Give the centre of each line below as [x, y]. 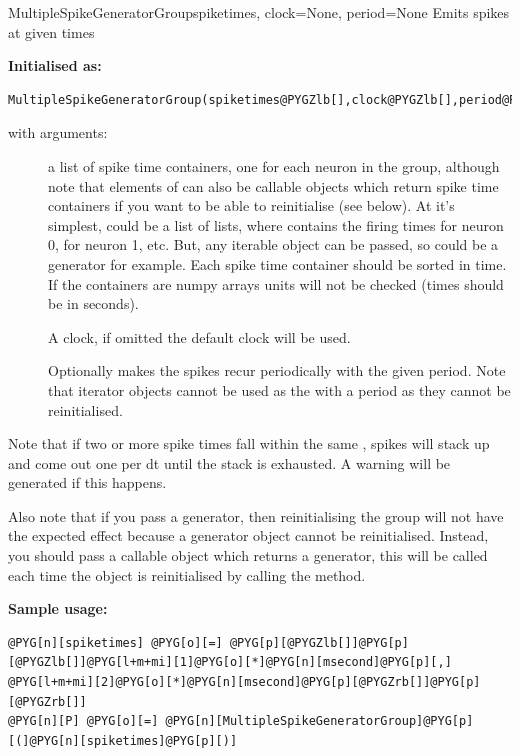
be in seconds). [93, 303]
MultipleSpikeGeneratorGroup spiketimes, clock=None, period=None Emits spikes [259, 12]
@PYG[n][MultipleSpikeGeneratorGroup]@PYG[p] [319, 721]
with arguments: [58, 132]
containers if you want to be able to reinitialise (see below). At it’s [251, 205]
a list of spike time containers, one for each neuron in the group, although [274, 165]
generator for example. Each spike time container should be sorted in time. [277, 263]
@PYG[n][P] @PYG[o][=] [83, 721]
